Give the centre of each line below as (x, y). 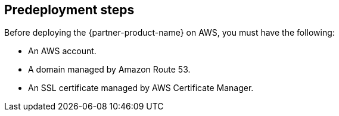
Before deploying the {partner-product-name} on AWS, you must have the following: (169, 33)
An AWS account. (62, 51)
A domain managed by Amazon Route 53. (109, 70)
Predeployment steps (69, 10)
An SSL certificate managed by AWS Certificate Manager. (141, 88)
